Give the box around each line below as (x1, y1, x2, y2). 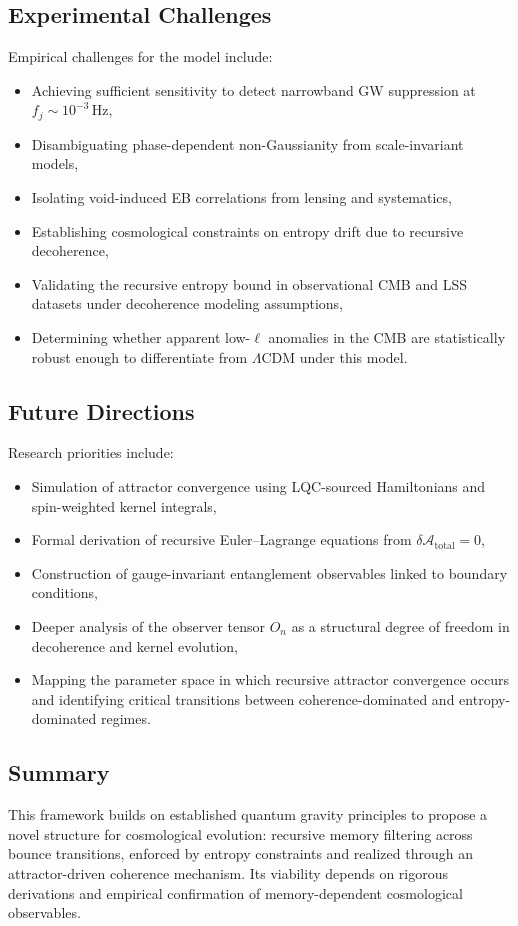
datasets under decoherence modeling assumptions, (31, 293, 343, 314)
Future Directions (8, 395, 195, 426)
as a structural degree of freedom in (291, 615, 510, 636)
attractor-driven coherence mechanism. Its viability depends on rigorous (8, 862, 448, 883)
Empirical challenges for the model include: (8, 46, 273, 67)
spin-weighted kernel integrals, (31, 495, 217, 516)
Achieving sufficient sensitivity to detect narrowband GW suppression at (31, 79, 476, 100)
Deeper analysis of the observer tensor (31, 615, 265, 636)
